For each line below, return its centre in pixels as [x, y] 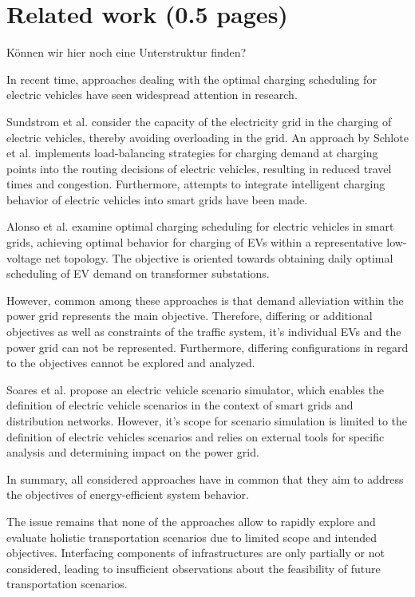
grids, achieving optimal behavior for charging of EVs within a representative [195, 242]
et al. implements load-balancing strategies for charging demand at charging [192, 153]
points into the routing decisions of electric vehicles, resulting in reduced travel [199, 168]
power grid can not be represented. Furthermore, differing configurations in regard [207, 347]
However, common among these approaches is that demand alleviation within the [205, 300]
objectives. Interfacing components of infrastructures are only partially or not [196, 553]
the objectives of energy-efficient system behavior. [128, 494]
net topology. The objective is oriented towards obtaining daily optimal [219, 257]
